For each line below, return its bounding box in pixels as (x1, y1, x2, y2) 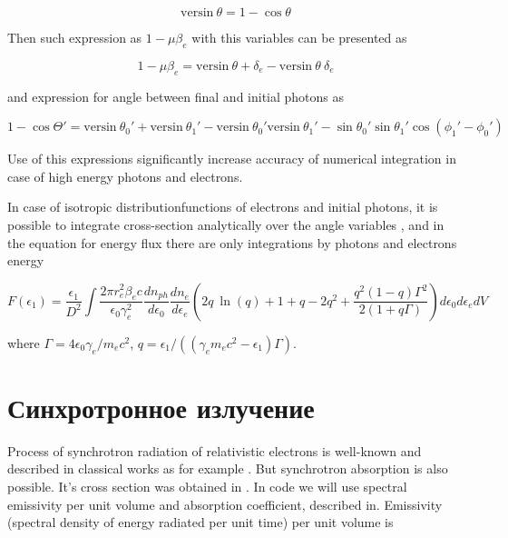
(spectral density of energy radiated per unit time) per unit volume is (7, 513, 394, 532)
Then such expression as (7, 28, 142, 46)
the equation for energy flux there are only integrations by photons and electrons (7, 233, 457, 252)
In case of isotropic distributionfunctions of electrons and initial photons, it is (7, 197, 438, 216)
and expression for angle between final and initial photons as (7, 86, 345, 105)
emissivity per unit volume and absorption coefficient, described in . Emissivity (7, 494, 443, 513)
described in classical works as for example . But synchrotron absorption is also (7, 459, 448, 478)
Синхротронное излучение (7, 388, 315, 425)
